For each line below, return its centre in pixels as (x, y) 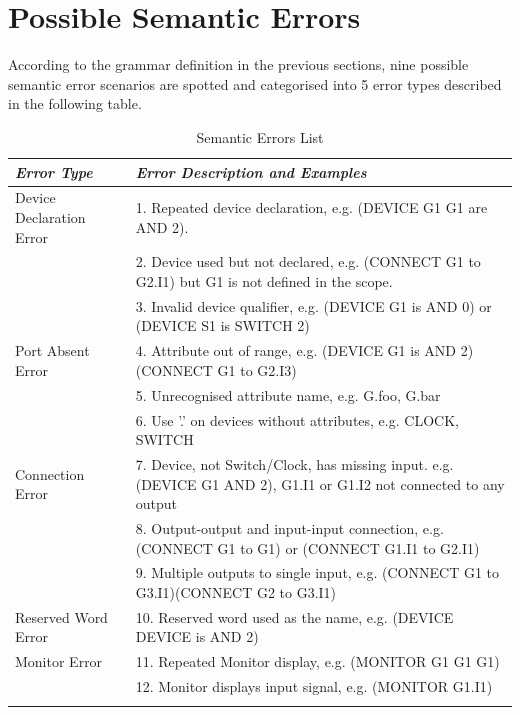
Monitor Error (59, 661)
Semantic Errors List (260, 136)
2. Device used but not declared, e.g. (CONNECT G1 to (308, 261)
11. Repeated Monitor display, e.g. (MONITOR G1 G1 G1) (317, 661)
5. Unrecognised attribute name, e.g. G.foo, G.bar (288, 394)
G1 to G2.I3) (257, 369)
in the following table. (75, 103)
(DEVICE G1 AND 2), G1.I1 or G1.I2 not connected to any (320, 483)
